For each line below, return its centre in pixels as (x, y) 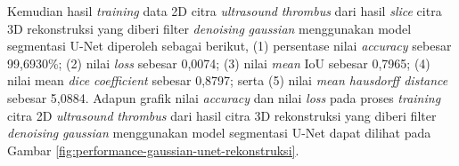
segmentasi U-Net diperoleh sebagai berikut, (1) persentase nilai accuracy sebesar (229, 46)
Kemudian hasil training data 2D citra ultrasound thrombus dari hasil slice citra (225, 11)
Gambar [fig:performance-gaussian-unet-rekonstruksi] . (153, 150)
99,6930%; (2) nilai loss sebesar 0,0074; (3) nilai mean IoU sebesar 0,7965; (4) (219, 63)
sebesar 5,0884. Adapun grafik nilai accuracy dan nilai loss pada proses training (224, 97)
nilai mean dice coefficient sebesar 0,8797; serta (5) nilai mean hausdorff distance (228, 80)
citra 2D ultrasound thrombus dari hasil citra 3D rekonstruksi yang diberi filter (222, 115)
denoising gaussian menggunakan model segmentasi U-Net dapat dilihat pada (219, 133)
